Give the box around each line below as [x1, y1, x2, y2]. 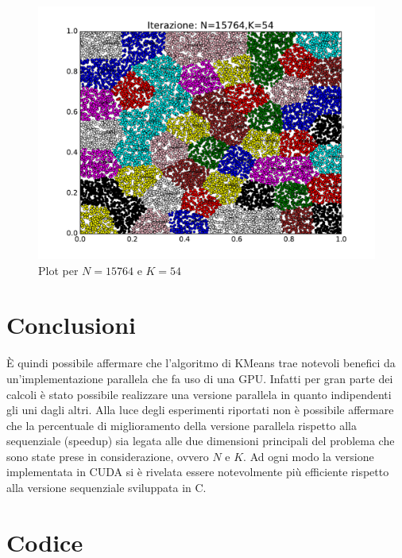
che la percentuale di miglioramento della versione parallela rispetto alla [6, 417, 357, 433]
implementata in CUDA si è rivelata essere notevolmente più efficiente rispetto [6, 463, 389, 480]
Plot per [38, 262, 79, 278]
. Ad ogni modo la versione [243, 448, 374, 464]
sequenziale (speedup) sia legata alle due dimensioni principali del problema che [6, 432, 395, 449]
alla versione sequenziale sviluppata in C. [6, 479, 207, 496]
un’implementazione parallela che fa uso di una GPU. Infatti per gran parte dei [6, 370, 393, 386]
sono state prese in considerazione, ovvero [6, 448, 209, 464]
